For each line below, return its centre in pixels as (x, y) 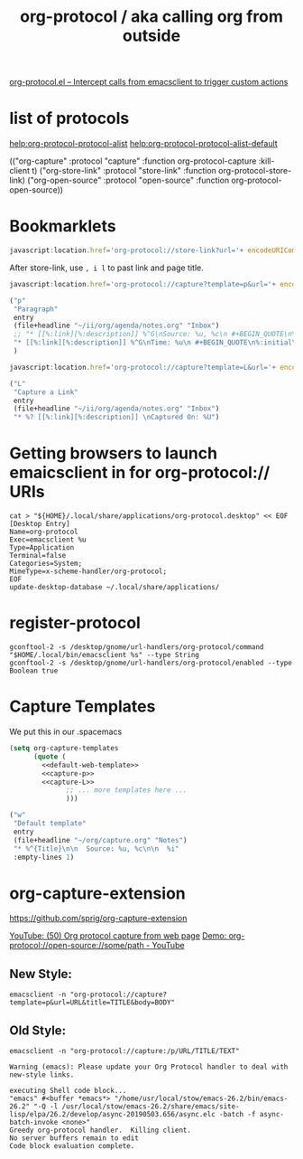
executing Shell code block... (68, 1090)
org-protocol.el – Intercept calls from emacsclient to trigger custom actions (149, 82)
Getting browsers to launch (114, 453)
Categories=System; (46, 564)
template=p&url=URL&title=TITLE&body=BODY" (92, 1003)
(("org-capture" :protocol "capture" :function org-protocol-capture (133, 161)
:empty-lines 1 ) (44, 857)
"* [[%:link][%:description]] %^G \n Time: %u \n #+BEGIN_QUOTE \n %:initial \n (156, 343)
